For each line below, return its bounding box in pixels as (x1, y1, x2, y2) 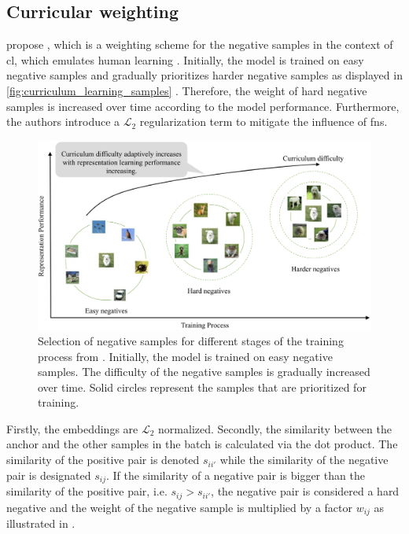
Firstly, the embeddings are (6, 420, 138, 436)
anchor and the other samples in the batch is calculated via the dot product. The (6, 436, 398, 452)
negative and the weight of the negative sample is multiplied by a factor (6, 499, 353, 515)
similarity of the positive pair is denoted (6, 451, 200, 468)
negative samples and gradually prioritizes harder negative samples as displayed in (6, 67, 403, 83)
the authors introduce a (6, 113, 120, 130)
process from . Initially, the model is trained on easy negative (38, 348, 333, 364)
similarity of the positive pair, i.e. (6, 483, 168, 499)
